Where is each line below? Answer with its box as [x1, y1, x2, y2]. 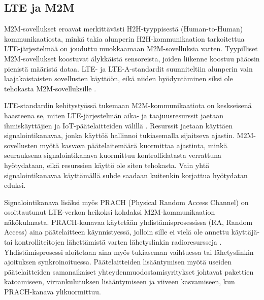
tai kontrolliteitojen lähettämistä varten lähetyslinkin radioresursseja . [4, 237, 222, 247]
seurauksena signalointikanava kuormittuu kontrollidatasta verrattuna [4, 150, 221, 160]
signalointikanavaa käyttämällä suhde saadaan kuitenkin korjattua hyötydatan [4, 170, 248, 180]
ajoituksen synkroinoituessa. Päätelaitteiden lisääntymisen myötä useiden [4, 256, 232, 267]
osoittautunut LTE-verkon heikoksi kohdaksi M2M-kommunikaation [4, 207, 215, 217]
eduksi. [4, 180, 26, 190]
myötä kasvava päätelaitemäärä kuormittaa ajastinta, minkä [40, 140, 227, 150]
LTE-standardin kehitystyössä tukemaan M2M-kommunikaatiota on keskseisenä [4, 100, 252, 111]
